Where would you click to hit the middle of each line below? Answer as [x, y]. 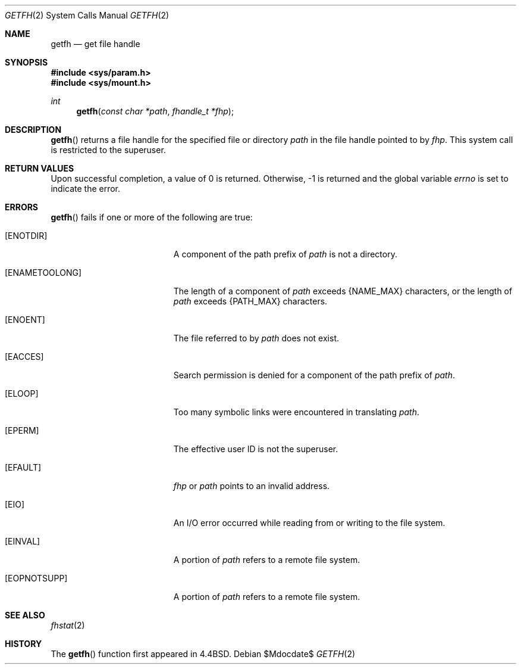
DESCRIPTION [33, 130]
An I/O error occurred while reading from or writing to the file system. [309, 523]
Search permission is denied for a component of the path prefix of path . [314, 375]
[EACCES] [24, 357]
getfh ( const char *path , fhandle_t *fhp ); [155, 111]
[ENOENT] [25, 320]
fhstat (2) [68, 625]
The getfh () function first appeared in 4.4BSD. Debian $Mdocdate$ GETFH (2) [203, 654]
